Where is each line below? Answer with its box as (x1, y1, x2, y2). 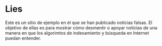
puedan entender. (5, 35, 41, 41)
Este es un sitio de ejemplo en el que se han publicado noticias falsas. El (5, 20, 152, 25)
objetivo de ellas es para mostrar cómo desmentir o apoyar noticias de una (5, 24, 158, 30)
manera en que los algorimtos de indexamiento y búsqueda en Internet (5, 30, 149, 36)
